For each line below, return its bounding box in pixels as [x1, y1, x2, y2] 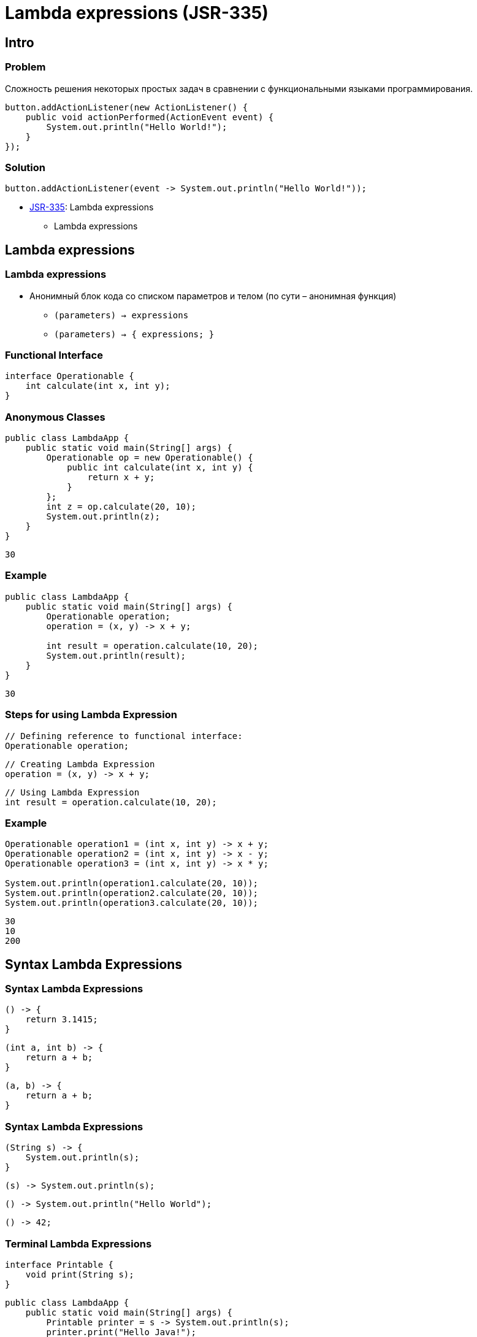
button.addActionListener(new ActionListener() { [5, 102, 248, 112]
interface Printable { [5, 1259, 114, 1270]
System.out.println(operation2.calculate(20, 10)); [5, 888, 259, 898]
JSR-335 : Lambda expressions [29, 202, 154, 213]
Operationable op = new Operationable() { [46, 453, 253, 463]
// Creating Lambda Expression [5, 759, 155, 769]
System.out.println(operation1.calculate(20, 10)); [5, 878, 259, 889]
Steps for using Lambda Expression [5, 708, 177, 721]
